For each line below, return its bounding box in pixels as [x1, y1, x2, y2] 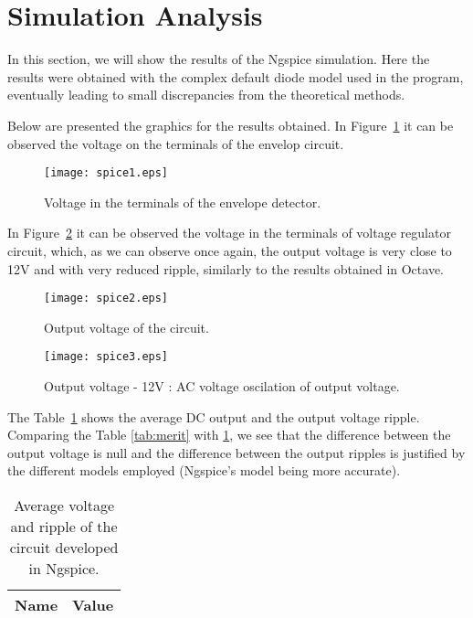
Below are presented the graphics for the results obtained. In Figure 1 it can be [7, 115, 454, 134]
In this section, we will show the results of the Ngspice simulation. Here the [7, 49, 430, 69]
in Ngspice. [28, 558, 100, 579]
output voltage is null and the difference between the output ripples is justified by [7, 442, 466, 462]
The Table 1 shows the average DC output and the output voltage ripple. [7, 407, 420, 426]
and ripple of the [10, 516, 118, 537]
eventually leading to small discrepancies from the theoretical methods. [7, 85, 405, 104]
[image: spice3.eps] [44, 350, 169, 364]
